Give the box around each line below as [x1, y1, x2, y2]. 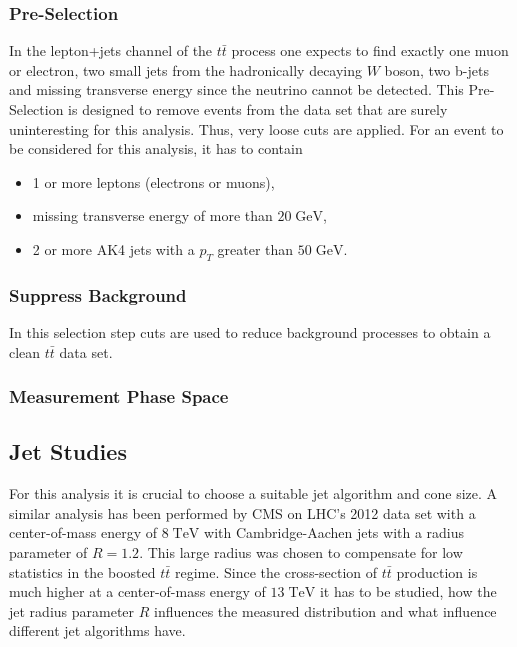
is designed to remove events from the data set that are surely [68, 99, 448, 119]
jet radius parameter [9, 600, 135, 621]
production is [396, 561, 478, 582]
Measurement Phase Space [9, 384, 229, 409]
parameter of [9, 542, 88, 562]
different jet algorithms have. [9, 620, 186, 641]
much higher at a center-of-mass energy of [9, 581, 266, 602]
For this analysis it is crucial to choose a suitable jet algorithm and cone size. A [9, 483, 498, 504]
